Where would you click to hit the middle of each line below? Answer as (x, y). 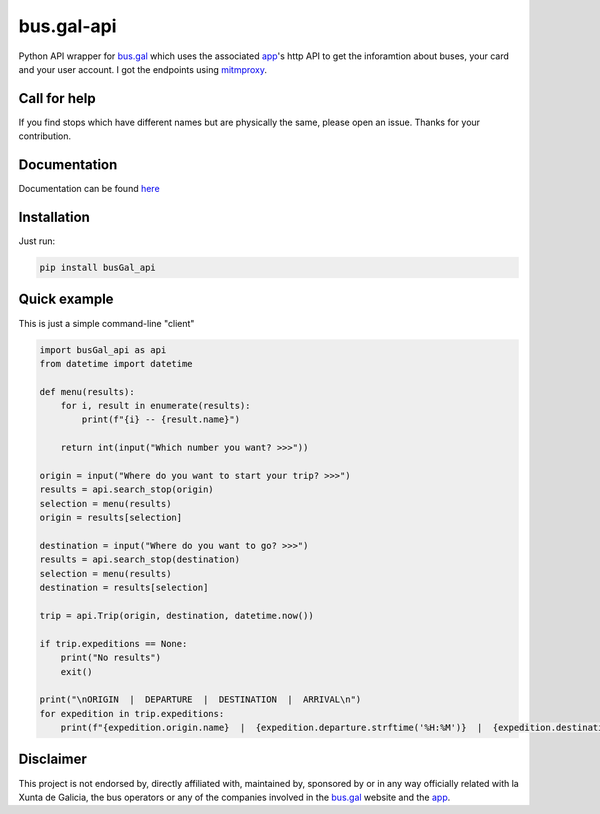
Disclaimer (52, 759)
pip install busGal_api (98, 268)
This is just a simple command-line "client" (106, 323)
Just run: (37, 241)
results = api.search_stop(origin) (126, 489)
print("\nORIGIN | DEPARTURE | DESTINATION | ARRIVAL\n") (200, 699)
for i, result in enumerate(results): (155, 406)
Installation (54, 216)
